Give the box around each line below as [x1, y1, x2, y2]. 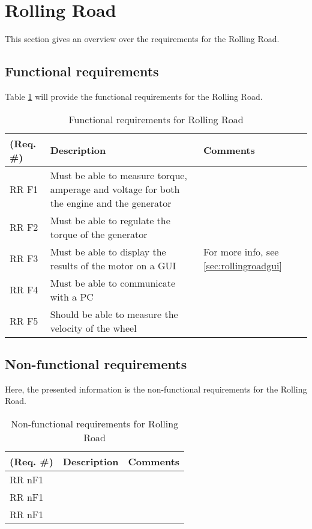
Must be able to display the [50, 244, 166, 258]
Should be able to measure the [50, 307, 178, 321]
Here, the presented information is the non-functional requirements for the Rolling [5, 382, 307, 395]
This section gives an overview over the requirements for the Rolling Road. [5, 32, 280, 45]
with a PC [50, 289, 94, 304]
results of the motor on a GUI [50, 258, 176, 272]
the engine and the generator [50, 195, 172, 210]
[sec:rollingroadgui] [203, 258, 282, 272]
